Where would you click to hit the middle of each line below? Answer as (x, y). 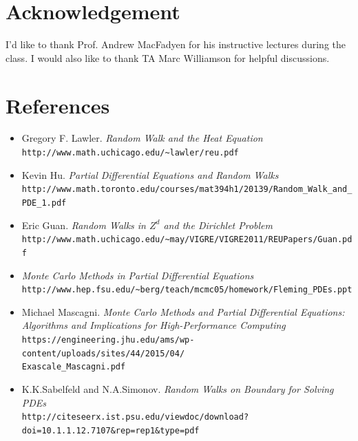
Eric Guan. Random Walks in (84, 225)
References (58, 105)
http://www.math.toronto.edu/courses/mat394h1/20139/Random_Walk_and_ (187, 190)
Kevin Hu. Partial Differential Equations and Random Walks (150, 174)
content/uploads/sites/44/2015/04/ (103, 353)
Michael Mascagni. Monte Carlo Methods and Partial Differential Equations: (183, 311)
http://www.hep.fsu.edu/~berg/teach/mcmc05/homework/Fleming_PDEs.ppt (187, 290)
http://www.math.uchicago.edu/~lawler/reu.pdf (130, 153)
